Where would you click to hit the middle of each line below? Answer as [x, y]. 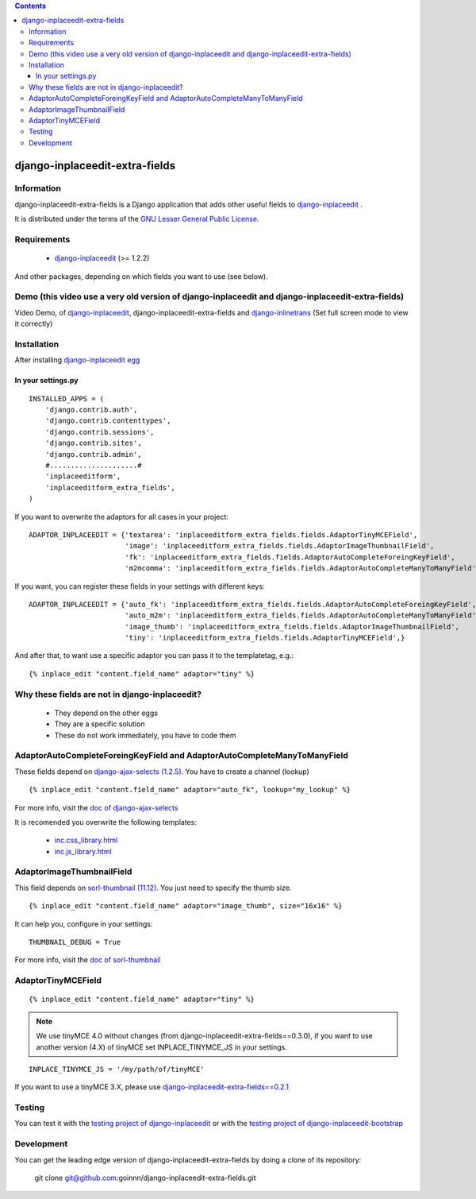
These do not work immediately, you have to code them [145, 735]
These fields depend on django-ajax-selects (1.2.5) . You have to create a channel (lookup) [162, 772]
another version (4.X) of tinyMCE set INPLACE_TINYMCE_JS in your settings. [161, 1047]
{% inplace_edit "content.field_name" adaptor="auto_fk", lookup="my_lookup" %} [190, 790]
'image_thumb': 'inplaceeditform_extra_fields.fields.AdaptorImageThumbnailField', [292, 627]
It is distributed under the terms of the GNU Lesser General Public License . [137, 219]
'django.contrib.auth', [91, 410]
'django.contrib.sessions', [100, 432]
